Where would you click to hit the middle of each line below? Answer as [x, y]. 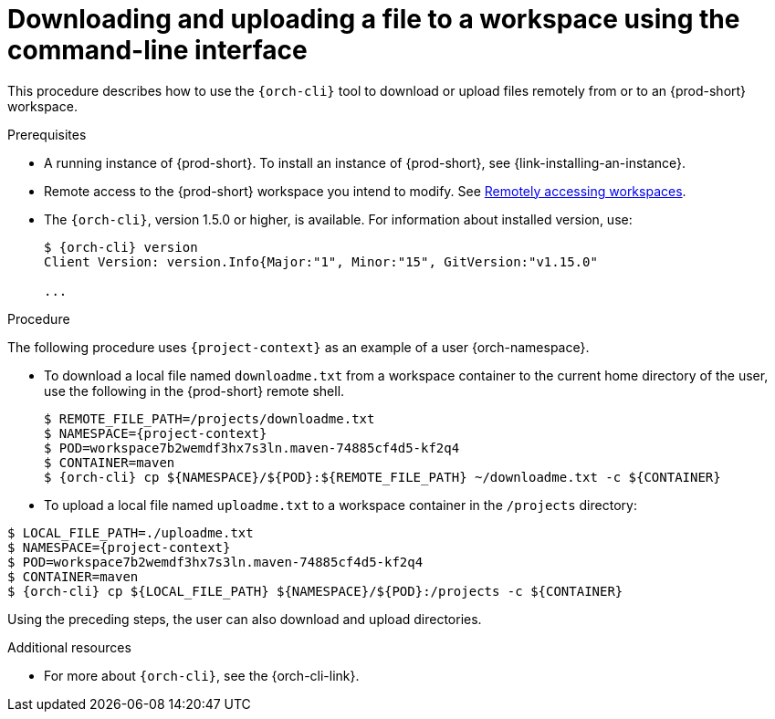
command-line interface [157, 50]
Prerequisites [47, 134]
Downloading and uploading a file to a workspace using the [374, 19]
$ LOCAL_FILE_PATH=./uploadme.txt [131, 532]
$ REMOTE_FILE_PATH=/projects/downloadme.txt [209, 418]
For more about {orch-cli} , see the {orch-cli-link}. [202, 675]
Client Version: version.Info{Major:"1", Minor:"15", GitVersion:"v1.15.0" [321, 261]
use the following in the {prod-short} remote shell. [194, 391]
